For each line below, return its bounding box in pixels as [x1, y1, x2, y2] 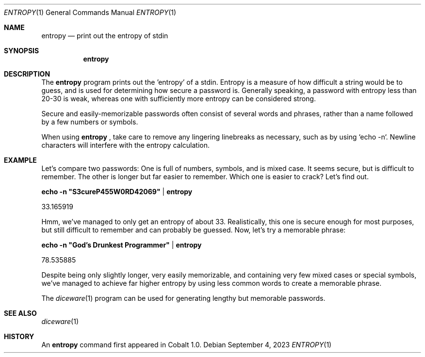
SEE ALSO [4, 309, 37, 317]
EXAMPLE [4, 156, 37, 164]
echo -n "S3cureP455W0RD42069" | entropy [41, 187, 193, 196]
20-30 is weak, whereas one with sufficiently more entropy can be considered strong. [41, 94, 316, 103]
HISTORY [4, 332, 34, 341]
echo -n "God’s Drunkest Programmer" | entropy [41, 241, 202, 249]
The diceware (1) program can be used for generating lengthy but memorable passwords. [41, 294, 326, 302]
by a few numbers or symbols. [41, 118, 138, 126]
